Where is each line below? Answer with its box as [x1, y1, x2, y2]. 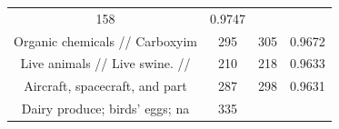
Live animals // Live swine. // [20, 54, 191, 73]
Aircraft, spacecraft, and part [24, 76, 187, 95]
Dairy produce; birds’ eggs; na [21, 99, 190, 118]
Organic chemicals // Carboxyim [14, 31, 197, 50]
